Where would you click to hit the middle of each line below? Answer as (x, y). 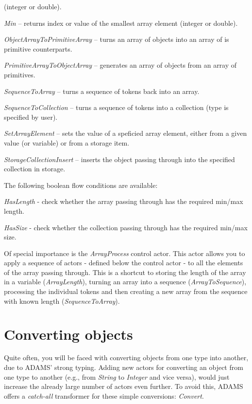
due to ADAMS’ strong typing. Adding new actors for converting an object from (124, 367)
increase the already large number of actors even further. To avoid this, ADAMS (124, 386)
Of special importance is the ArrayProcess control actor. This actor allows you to (125, 253)
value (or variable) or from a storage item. (67, 142)
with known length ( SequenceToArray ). (62, 301)
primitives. (20, 74)
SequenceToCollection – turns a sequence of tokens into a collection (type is (116, 107)
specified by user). (31, 117)
